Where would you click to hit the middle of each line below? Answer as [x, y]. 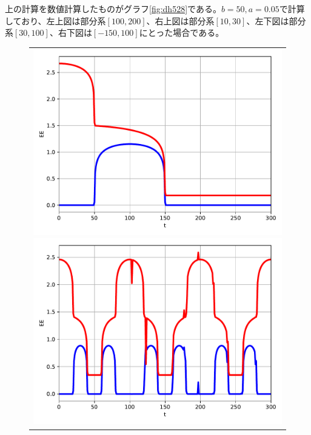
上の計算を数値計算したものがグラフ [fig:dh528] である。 [113, 9]
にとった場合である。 [182, 33]
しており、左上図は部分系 [55, 20]
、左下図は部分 [276, 20]
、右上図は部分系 [180, 20]
